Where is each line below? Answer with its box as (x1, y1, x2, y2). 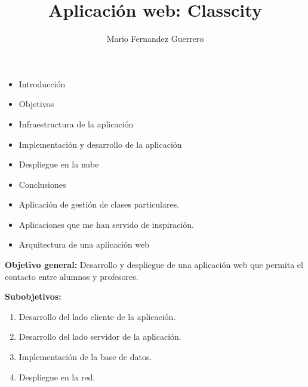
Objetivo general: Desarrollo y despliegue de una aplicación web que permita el (5, 258, 303, 271)
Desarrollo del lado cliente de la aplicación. (19, 310, 176, 322)
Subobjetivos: (5, 290, 61, 303)
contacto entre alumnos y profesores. (5, 270, 138, 282)
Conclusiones (19, 178, 66, 190)
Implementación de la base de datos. (19, 351, 152, 363)
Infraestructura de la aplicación (19, 117, 134, 130)
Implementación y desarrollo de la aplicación (19, 138, 182, 150)
